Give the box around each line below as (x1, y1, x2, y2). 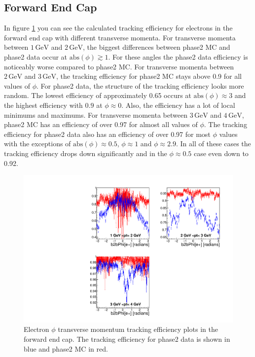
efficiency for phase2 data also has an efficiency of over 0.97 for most (4, 129, 211, 139)
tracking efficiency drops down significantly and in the (4, 148, 167, 158)
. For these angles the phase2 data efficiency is (108, 51, 248, 62)
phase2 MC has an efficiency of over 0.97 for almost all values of (4, 119, 198, 130)
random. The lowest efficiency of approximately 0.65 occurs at (4, 90, 191, 100)
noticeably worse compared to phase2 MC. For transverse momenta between (4, 61, 234, 71)
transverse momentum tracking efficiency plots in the (58, 324, 218, 334)
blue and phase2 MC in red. (24, 343, 108, 354)
